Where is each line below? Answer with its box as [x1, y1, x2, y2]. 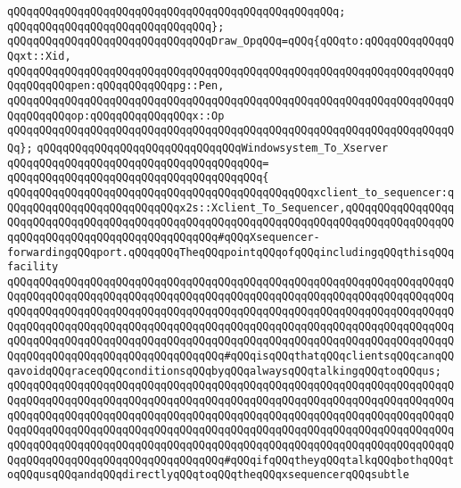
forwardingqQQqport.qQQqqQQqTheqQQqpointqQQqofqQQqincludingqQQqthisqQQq [7, 245, 455, 259]
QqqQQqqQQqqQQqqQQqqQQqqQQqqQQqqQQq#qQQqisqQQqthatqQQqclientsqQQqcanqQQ [7, 350, 455, 363]
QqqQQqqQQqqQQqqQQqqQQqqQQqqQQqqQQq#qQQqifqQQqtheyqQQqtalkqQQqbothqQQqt [7, 453, 455, 467]
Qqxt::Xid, [7, 49, 71, 62]
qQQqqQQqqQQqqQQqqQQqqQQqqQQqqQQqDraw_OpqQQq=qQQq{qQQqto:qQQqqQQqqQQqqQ [7, 35, 455, 48]
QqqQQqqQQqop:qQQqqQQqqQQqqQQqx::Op [7, 109, 225, 122]
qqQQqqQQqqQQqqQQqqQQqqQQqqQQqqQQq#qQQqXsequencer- [7, 230, 320, 244]
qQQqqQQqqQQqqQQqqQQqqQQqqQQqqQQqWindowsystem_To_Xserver [37, 141, 389, 154]
